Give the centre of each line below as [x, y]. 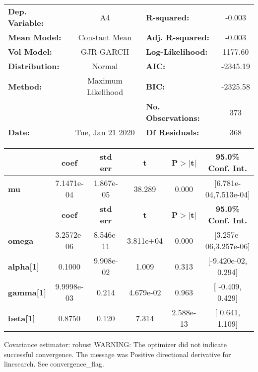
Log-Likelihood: [177, 51]
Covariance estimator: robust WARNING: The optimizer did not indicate [115, 344]
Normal [105, 66]
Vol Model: [30, 51]
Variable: [26, 23]
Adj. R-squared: [177, 37]
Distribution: [34, 66]
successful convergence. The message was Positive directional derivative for [118, 354]
